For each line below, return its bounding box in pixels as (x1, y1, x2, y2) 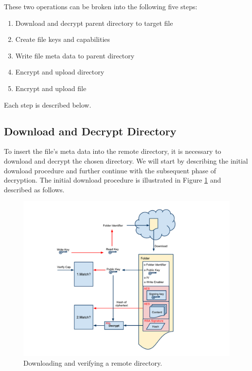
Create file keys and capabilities (15, 34, 110, 44)
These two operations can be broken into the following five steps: (4, 1, 198, 11)
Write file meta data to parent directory (15, 50, 135, 60)
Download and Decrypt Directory (4, 123, 177, 138)
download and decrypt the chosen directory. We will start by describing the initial (4, 155, 248, 166)
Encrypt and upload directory (15, 67, 105, 77)
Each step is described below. (4, 99, 91, 110)
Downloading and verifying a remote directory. (23, 357, 162, 368)
